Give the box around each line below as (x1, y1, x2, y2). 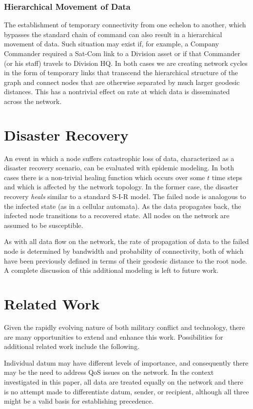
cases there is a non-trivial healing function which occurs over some (4, 172, 205, 182)
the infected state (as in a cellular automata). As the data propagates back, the (4, 201, 241, 211)
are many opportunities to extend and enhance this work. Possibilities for (4, 331, 223, 342)
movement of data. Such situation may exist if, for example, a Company (4, 39, 219, 49)
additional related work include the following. (4, 341, 139, 351)
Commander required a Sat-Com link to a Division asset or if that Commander (4, 48, 240, 58)
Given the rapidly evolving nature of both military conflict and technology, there (4, 322, 245, 332)
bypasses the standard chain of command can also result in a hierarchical (4, 29, 222, 39)
